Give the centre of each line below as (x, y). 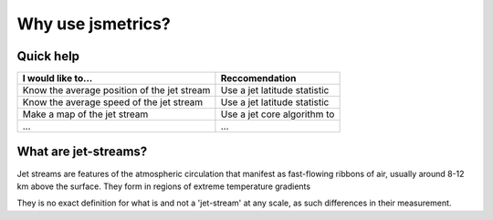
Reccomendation (258, 79)
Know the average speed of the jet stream (113, 102)
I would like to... (58, 79)
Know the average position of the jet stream (116, 90)
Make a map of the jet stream (85, 114)
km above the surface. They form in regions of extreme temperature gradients (163, 186)
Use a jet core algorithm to (278, 114)
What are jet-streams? (82, 152)
